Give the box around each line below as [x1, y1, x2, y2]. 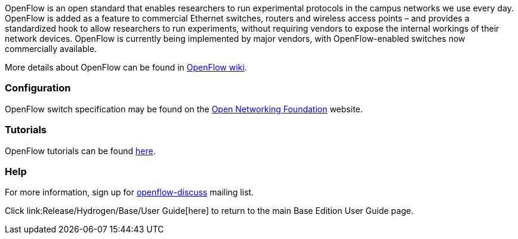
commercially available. [5, 44, 97, 54]
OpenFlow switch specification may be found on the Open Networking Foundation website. [5, 103, 363, 114]
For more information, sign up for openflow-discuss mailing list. [5, 187, 254, 198]
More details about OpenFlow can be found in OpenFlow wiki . [5, 62, 247, 72]
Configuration [5, 82, 71, 94]
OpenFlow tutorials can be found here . [5, 145, 156, 156]
